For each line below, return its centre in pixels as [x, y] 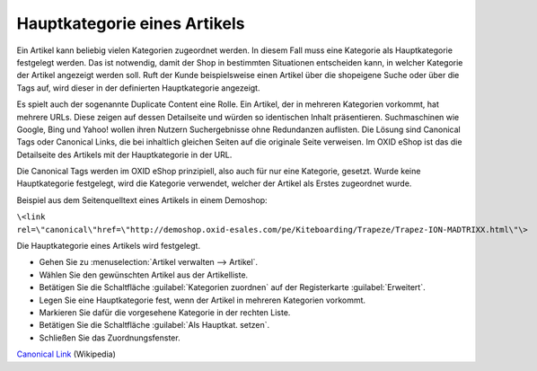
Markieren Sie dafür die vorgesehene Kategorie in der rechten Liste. [165, 312]
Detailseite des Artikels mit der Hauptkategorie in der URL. [124, 155]
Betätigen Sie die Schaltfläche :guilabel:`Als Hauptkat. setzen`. [154, 325]
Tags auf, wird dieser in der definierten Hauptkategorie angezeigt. [138, 88]
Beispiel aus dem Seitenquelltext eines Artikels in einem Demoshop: [142, 200]
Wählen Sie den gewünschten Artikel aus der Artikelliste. [144, 275]
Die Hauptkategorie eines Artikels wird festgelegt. [109, 246]
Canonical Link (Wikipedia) [66, 354]
